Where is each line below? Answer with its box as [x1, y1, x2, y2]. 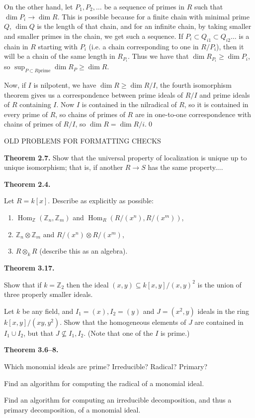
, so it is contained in [184, 99, 249, 110]
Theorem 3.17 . [4, 262, 55, 273]
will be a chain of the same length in [4, 51, 115, 61]
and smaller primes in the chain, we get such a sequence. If [4, 30, 183, 41]
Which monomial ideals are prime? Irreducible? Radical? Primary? [4, 361, 208, 371]
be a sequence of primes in [104, 1, 184, 11]
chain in [4, 41, 28, 51]
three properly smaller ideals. [4, 289, 93, 299]
